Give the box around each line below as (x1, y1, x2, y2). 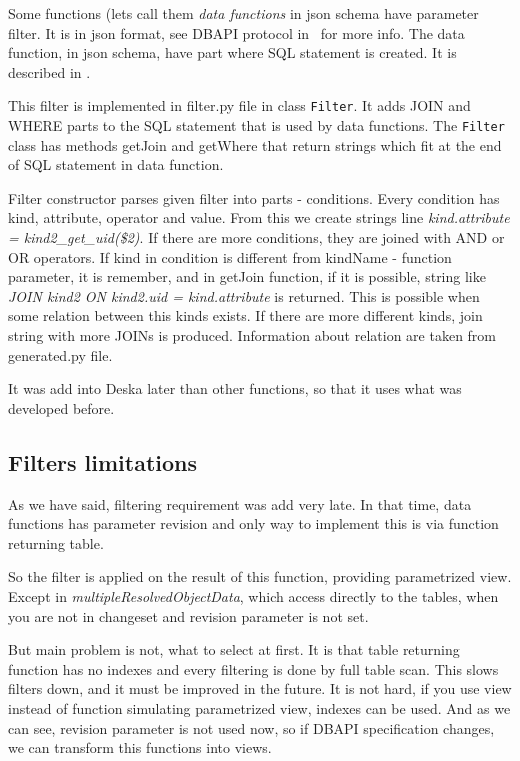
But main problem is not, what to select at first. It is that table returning (8, 639, 460, 660)
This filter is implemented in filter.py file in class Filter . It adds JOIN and (8, 95, 471, 116)
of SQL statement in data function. (8, 154, 224, 175)
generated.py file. (8, 344, 113, 365)
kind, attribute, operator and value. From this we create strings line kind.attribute (8, 207, 510, 228)
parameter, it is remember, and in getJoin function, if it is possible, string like (8, 266, 486, 287)
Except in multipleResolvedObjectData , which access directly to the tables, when (8, 585, 499, 606)
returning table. (8, 532, 104, 553)
